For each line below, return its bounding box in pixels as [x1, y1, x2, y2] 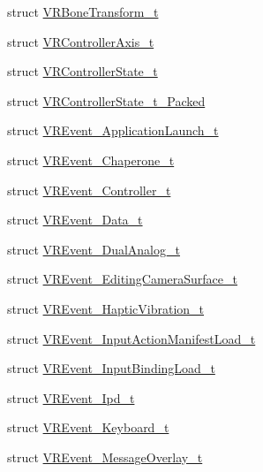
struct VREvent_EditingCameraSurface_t [7, 270, 237, 288]
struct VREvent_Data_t [7, 210, 143, 229]
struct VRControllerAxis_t [7, 32, 154, 50]
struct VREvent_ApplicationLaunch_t [7, 121, 219, 140]
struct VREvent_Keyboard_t [7, 418, 169, 437]
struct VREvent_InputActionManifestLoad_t [7, 329, 256, 347]
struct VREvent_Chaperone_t [7, 150, 175, 169]
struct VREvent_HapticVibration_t [7, 299, 205, 317]
